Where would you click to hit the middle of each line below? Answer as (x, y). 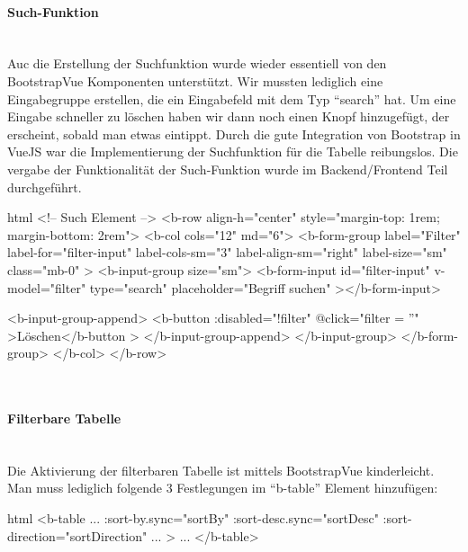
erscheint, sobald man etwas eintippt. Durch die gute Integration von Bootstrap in (234, 134)
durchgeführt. (45, 187)
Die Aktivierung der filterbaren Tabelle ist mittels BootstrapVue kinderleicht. (221, 470)
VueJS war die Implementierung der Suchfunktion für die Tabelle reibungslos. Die (233, 151)
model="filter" (47, 287)
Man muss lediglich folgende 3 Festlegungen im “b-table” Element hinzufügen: (223, 488)
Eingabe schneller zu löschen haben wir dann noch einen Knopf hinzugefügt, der (229, 116)
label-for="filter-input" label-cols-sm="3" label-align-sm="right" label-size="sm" (227, 252)
